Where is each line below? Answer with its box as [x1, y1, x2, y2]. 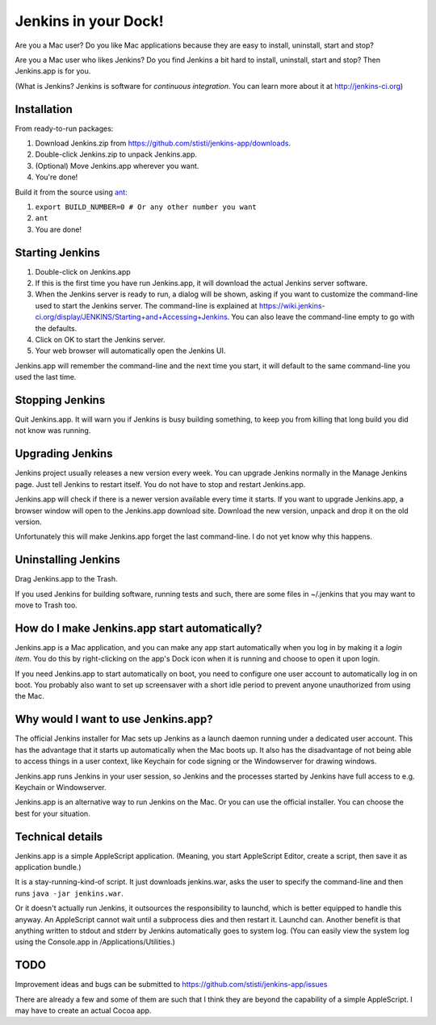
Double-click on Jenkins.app [35, 267, 131, 276]
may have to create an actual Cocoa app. [15, 1006, 152, 1015]
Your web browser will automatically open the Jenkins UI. [35, 346, 226, 355]
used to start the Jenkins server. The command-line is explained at [35, 300, 258, 310]
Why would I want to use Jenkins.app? [15, 712, 213, 726]
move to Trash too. [15, 600, 78, 610]
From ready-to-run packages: [15, 124, 114, 133]
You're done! [35, 172, 78, 182]
